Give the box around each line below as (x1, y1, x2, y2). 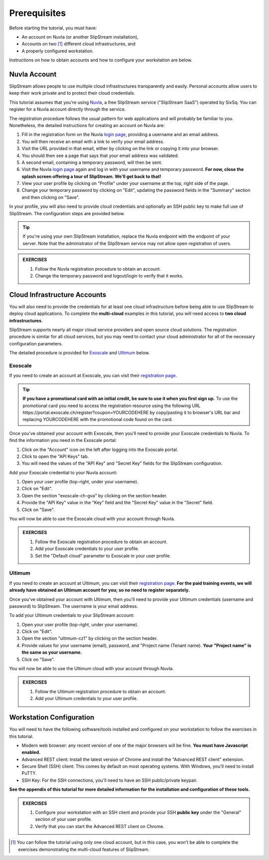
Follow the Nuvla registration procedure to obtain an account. (35, 266, 161, 272)
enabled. (21, 749, 41, 755)
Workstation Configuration (9, 713, 95, 722)
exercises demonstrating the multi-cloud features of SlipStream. (18, 846, 149, 852)
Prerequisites (9, 7, 66, 18)
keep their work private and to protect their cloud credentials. (9, 90, 135, 96)
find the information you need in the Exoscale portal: (9, 437, 117, 443)
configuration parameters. (9, 340, 63, 346)
